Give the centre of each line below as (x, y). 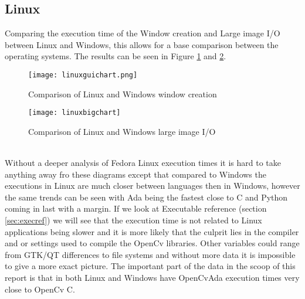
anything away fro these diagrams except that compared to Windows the (135, 174)
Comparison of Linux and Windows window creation (123, 94)
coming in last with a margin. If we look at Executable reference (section (136, 208)
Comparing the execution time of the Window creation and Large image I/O (143, 33)
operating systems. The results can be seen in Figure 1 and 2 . (116, 56)
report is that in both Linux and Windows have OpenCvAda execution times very (152, 278)
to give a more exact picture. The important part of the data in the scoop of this (150, 266)
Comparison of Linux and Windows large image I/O (122, 131)
